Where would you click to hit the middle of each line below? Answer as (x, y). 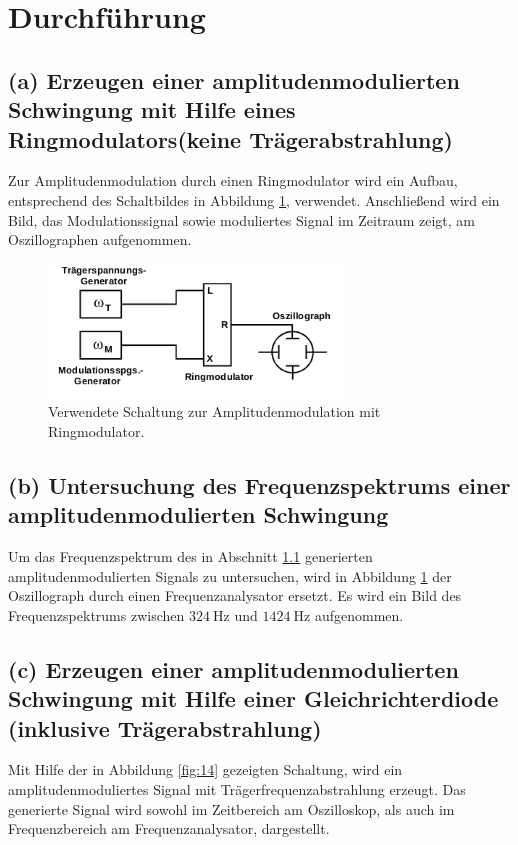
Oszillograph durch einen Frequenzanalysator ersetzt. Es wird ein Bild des (235, 595)
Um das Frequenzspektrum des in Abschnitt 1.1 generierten (190, 556)
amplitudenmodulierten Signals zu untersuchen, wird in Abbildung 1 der (230, 575)
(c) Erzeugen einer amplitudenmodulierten (233, 668)
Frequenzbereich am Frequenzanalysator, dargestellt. (169, 828)
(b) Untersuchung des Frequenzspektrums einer (259, 484)
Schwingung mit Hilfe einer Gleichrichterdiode (253, 698)
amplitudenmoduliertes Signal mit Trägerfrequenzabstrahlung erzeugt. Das (237, 788)
